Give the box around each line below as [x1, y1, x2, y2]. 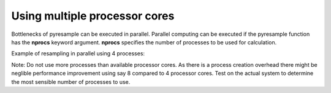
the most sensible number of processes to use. [11, 78, 131, 85]
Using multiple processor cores [11, 9, 175, 22]
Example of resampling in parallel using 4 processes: [11, 50, 145, 57]
